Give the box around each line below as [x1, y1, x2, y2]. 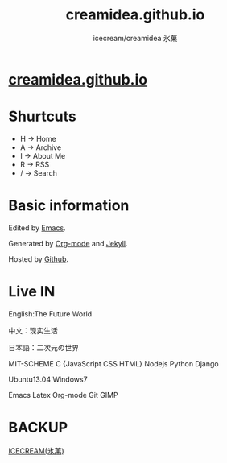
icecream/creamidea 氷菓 [93, 33, 178, 43]
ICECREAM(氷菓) [8, 445, 64, 456]
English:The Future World [8, 308, 93, 319]
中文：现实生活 [8, 325, 58, 335]
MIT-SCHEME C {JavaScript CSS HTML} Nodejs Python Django [8, 358, 219, 368]
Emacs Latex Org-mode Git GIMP [8, 390, 118, 399]
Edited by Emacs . [8, 223, 66, 233]
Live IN [8, 283, 56, 300]
